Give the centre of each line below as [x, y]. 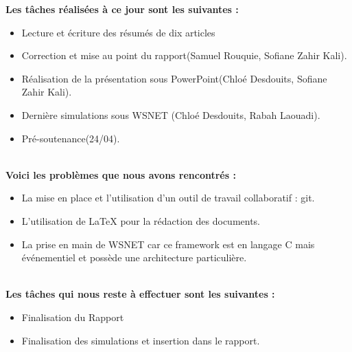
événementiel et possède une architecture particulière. [134, 257]
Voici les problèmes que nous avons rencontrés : [121, 174]
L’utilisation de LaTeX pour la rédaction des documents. [141, 220]
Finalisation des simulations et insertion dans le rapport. [141, 340]
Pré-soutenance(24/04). [71, 138]
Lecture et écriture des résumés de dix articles [118, 32]
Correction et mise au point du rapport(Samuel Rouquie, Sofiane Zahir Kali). [184, 55]
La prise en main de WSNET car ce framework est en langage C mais [168, 244]
